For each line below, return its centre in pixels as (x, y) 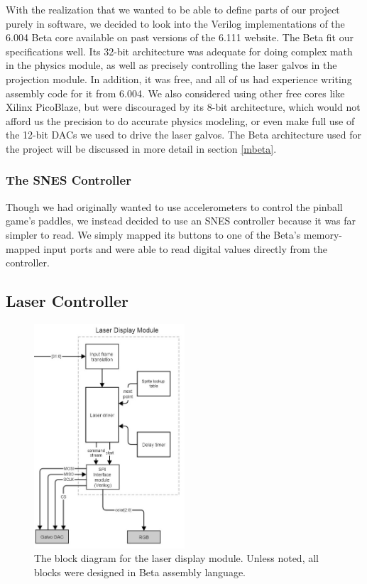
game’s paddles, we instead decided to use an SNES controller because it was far (181, 221)
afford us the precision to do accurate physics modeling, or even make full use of (180, 120)
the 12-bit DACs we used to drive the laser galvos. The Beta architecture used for (184, 135)
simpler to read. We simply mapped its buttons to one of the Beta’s (153, 234)
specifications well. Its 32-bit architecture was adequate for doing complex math (179, 51)
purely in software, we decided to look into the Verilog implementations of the (175, 23)
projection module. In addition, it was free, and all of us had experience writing (179, 79)
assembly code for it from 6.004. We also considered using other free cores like (175, 93)
